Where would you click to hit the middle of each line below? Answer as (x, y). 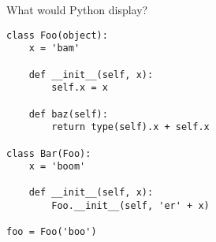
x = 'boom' (57, 167)
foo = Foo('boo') (52, 232)
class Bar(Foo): (49, 153)
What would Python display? (77, 9)
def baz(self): (68, 114)
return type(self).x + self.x (130, 127)
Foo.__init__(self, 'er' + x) (130, 206)
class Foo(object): (57, 35)
